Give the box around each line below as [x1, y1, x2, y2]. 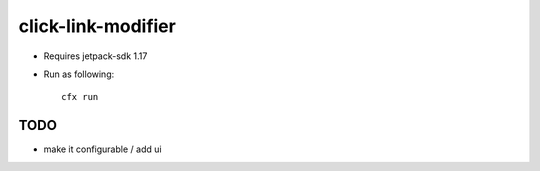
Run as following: [43, 68, 115, 80]
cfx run [61, 91, 99, 103]
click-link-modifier [18, 15, 177, 37]
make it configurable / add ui [43, 143, 162, 155]
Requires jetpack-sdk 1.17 [43, 50, 148, 62]
